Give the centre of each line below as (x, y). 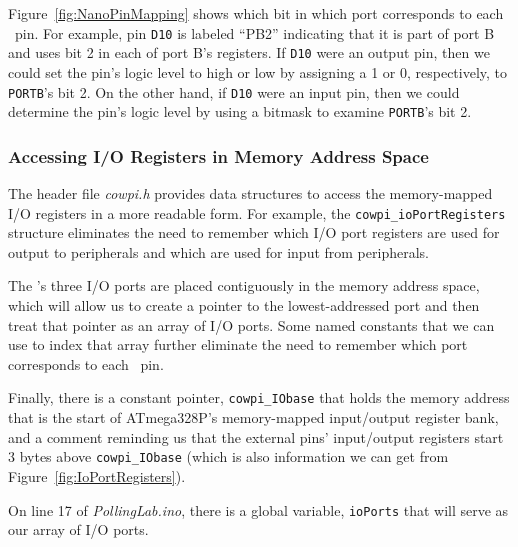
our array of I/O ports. (78, 529)
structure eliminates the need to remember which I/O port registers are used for (254, 232)
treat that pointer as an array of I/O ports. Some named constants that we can (251, 324)
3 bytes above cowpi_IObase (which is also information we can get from (228, 456)
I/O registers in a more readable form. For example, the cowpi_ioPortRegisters (257, 212)
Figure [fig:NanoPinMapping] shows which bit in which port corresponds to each (256, 13)
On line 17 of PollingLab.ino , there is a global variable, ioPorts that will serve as (258, 509)
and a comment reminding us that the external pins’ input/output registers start (256, 436)
